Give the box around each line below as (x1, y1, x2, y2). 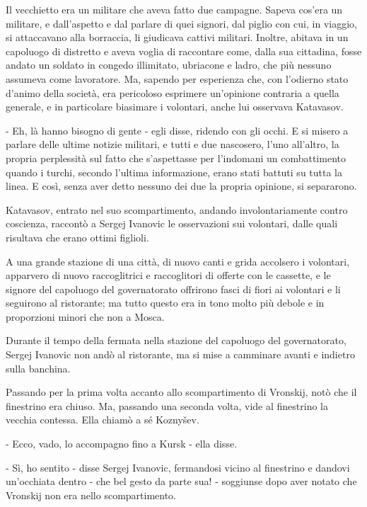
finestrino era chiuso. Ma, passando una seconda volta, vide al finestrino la (6, 398, 328, 413)
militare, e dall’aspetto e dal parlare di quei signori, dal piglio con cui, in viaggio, (6, 16, 357, 30)
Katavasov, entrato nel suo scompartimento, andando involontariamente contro (6, 202, 348, 217)
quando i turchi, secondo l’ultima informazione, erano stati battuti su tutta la (6, 164, 343, 179)
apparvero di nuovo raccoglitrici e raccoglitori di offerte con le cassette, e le (6, 268, 331, 283)
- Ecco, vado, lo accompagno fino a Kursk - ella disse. (6, 436, 238, 451)
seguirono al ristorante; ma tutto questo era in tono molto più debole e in (6, 295, 325, 310)
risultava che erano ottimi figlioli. (6, 229, 149, 244)
